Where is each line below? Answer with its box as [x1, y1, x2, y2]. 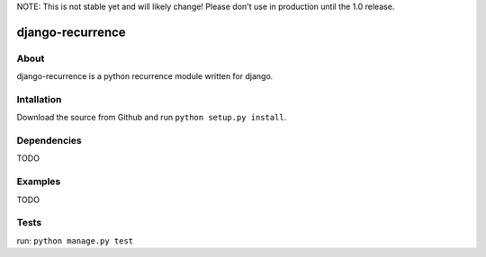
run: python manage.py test [16, 235, 134, 246]
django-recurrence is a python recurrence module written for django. [16, 71, 274, 82]
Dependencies [16, 135, 83, 147]
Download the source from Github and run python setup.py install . [16, 112, 287, 123]
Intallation [16, 93, 62, 105]
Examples [16, 175, 61, 188]
